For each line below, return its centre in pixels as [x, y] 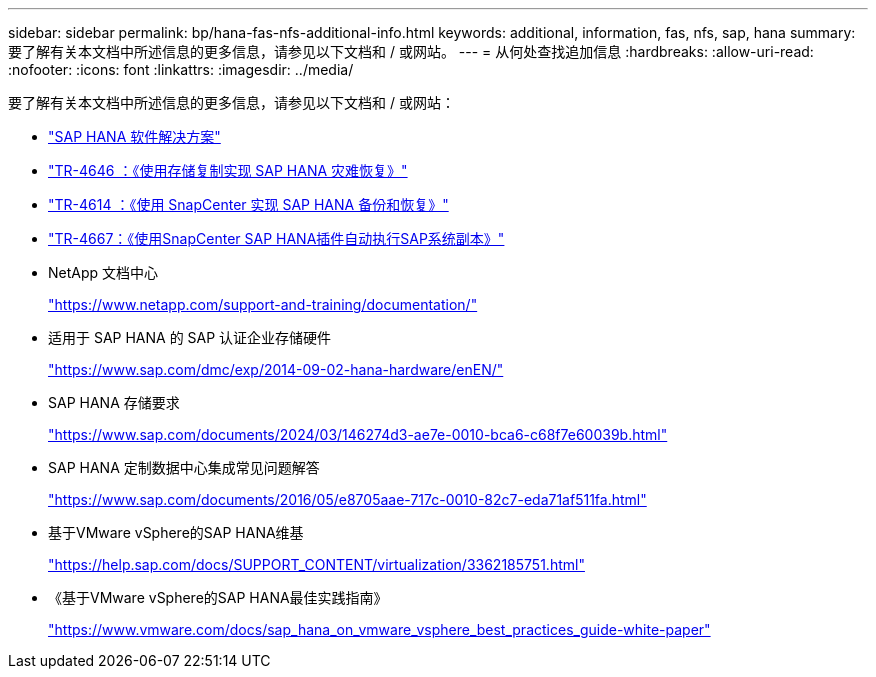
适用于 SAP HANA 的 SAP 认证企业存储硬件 [190, 337]
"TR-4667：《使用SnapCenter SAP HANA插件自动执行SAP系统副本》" [276, 238]
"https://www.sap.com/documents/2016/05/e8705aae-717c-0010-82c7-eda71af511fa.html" [347, 499]
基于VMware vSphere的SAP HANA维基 [176, 532]
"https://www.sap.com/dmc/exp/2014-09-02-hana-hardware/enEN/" [276, 369]
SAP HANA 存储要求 [114, 402]
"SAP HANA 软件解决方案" [134, 136]
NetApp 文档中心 [103, 272]
